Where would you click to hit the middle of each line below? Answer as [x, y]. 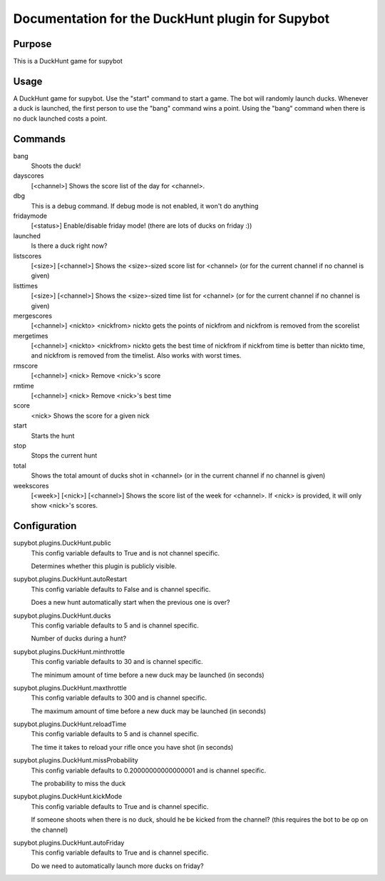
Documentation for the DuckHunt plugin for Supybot [171, 19]
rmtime [24, 386]
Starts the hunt [53, 436]
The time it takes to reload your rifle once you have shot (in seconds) [132, 747]
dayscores [29, 176]
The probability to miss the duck [78, 784]
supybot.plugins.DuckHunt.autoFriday [69, 843]
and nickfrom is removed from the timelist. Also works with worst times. [136, 356]
